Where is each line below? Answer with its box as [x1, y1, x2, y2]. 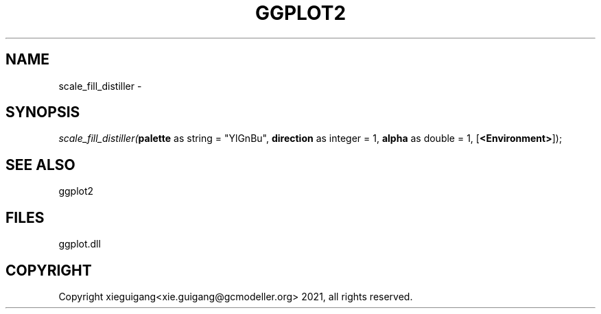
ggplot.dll [58, 238, 101, 250]
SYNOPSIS [5, 104, 80, 121]
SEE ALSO [5, 156, 75, 173]
